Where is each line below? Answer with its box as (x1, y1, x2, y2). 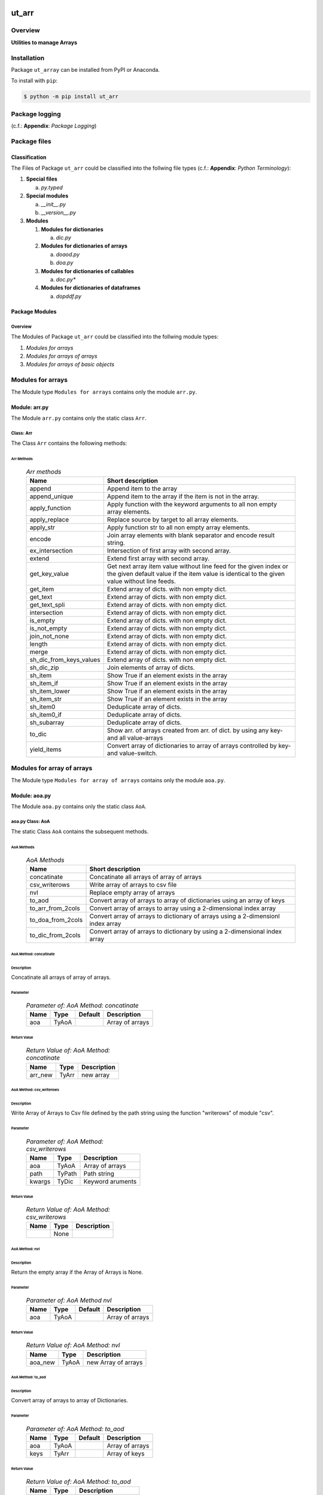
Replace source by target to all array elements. (106, 515, 239, 523)
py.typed (41, 184, 63, 191)
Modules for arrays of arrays (26, 352, 98, 359)
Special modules (26, 192, 69, 200)
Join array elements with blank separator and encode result (106, 531, 275, 539)
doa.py (56, 259, 74, 266)
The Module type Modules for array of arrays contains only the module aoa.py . (11, 776, 226, 783)
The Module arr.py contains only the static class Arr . (11, 414, 147, 422)
